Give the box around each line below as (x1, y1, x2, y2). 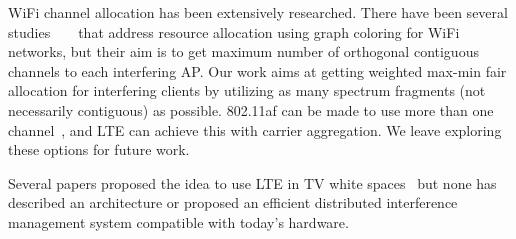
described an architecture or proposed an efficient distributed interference (8, 192, 458, 213)
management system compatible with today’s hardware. (8, 211, 349, 232)
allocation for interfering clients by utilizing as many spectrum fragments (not (8, 80, 486, 101)
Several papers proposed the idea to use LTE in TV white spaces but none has (8, 172, 497, 193)
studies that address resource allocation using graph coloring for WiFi (8, 21, 460, 42)
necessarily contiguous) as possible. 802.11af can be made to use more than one (8, 99, 494, 120)
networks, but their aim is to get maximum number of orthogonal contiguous (8, 41, 479, 62)
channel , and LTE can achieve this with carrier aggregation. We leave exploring (8, 119, 502, 140)
